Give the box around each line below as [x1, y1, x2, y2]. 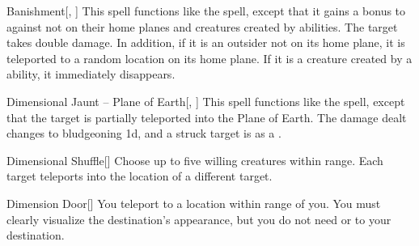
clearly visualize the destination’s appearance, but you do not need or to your [6, 210, 391, 227]
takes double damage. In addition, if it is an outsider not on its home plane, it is [6, 34, 405, 51]
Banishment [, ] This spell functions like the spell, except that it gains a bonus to [6, 2, 406, 19]
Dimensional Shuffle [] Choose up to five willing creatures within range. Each [6, 151, 383, 168]
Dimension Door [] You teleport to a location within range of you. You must [6, 194, 381, 211]
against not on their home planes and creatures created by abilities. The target [6, 18, 398, 35]
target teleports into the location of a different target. [6, 168, 273, 184]
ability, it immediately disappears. [6, 66, 176, 83]
